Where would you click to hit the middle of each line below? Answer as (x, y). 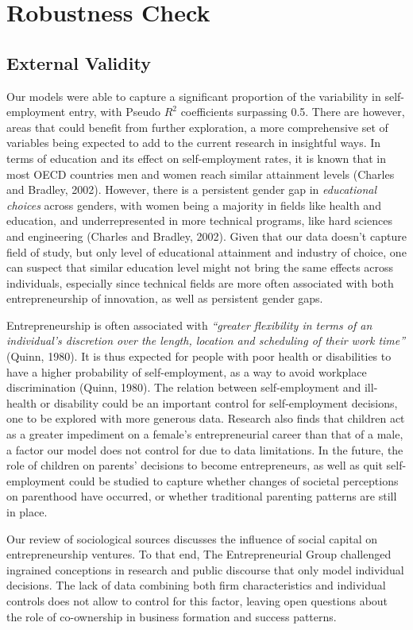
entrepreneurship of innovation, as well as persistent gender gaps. (165, 298)
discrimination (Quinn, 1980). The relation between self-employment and (184, 387)
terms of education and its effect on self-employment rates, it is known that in (196, 158)
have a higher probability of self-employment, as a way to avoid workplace (187, 371)
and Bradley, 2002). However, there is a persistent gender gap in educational (192, 189)
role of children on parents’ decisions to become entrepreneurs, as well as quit (195, 465)
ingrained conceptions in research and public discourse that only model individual (205, 569)
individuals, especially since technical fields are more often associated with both (200, 282)
